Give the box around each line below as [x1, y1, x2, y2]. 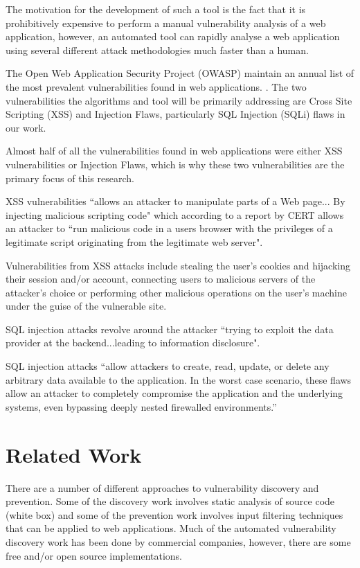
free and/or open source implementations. [6, 548, 182, 562]
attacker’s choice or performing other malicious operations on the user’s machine [6, 285, 347, 299]
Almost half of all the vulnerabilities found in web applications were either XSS [6, 143, 343, 158]
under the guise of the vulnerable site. [6, 299, 167, 313]
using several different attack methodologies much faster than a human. [6, 42, 309, 57]
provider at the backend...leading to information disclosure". [6, 335, 260, 350]
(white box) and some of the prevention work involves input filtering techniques [6, 507, 343, 522]
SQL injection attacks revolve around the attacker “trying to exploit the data [6, 321, 334, 336]
